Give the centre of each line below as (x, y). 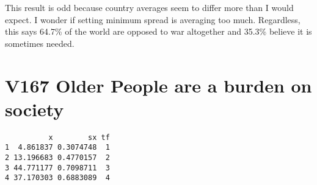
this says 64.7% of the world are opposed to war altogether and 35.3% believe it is (158, 31)
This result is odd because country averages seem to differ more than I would (149, 7)
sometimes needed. (40, 43)
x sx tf (79, 137)
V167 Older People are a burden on (158, 85)
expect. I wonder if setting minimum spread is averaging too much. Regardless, (153, 19)
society (35, 109)
